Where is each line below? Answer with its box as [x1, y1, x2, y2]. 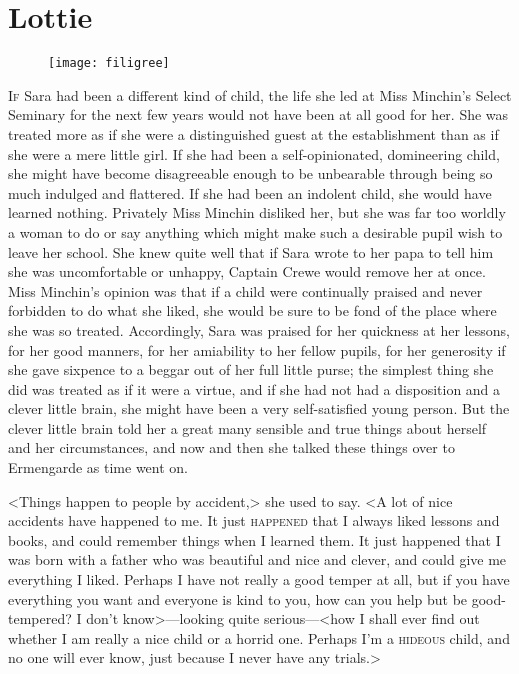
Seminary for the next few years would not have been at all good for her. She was [8, 104, 509, 125]
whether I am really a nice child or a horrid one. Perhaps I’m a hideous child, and [8, 627, 510, 648]
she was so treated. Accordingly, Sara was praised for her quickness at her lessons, [8, 319, 510, 340]
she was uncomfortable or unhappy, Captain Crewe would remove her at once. [8, 261, 486, 282]
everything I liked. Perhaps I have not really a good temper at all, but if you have [8, 569, 510, 590]
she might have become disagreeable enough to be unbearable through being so [8, 163, 493, 184]
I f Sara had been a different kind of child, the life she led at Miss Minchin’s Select [8, 84, 512, 105]
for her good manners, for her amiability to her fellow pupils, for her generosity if [8, 339, 506, 360]
